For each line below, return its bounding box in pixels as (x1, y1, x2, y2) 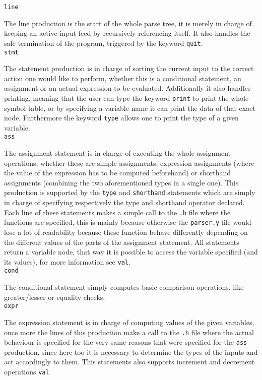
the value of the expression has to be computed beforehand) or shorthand (4, 167, 231, 178)
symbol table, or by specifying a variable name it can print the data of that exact (4, 102, 255, 113)
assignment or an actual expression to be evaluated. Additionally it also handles (4, 83, 251, 93)
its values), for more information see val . (4, 256, 130, 267)
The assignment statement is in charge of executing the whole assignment (4, 148, 231, 158)
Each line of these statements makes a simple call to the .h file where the (4, 207, 231, 217)
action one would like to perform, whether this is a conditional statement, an (4, 73, 241, 83)
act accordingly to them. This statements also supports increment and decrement (4, 356, 255, 367)
